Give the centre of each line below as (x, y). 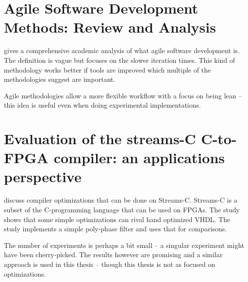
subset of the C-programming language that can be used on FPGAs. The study (122, 209)
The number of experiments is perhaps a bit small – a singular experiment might (124, 245)
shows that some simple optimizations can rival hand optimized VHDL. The (117, 219)
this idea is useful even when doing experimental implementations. (102, 105)
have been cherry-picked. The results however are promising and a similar (113, 254)
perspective (43, 177)
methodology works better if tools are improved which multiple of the (107, 69)
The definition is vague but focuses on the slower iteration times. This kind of (120, 60)
